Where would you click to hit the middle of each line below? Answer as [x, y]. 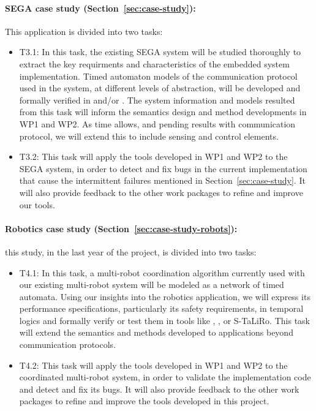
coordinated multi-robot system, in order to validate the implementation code [165, 377]
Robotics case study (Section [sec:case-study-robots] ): [121, 228]
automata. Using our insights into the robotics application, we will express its [165, 296]
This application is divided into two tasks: [84, 31]
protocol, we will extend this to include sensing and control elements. [149, 136]
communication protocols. [68, 345]
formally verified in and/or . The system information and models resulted [157, 100]
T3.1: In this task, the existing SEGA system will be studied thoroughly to [160, 52]
